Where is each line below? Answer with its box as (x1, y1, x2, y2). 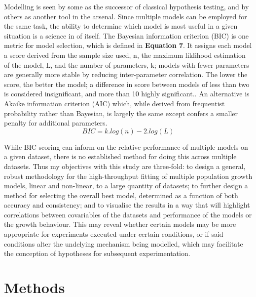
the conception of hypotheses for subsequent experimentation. (4, 248, 190, 258)
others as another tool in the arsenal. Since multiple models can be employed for (4, 11, 247, 21)
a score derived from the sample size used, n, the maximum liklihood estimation (4, 49, 246, 60)
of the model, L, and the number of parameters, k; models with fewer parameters (4, 59, 249, 70)
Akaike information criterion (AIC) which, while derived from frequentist (4, 98, 225, 108)
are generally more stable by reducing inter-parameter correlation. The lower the (4, 69, 248, 80)
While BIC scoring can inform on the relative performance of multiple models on (4, 141, 248, 152)
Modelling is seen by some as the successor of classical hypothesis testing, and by (4, 1, 249, 11)
